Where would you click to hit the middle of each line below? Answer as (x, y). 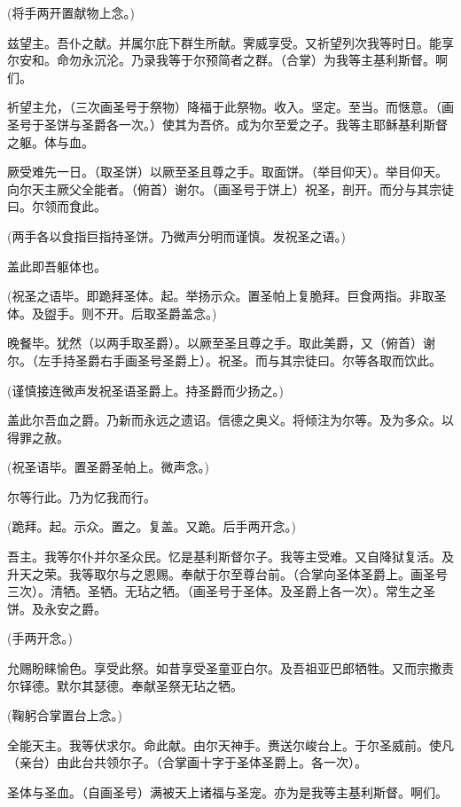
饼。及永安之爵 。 (57, 608)
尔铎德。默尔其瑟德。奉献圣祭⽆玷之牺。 (125, 685)
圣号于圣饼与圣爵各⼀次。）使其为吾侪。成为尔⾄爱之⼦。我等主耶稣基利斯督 (227, 124)
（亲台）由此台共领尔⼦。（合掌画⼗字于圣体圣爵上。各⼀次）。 (187, 762)
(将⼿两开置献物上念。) (71, 12)
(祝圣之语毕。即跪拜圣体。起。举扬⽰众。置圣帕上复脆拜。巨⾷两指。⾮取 (221, 296)
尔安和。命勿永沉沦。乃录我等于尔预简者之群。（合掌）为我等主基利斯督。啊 (227, 60)
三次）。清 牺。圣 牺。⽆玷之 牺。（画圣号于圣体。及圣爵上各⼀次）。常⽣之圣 (221, 591)
